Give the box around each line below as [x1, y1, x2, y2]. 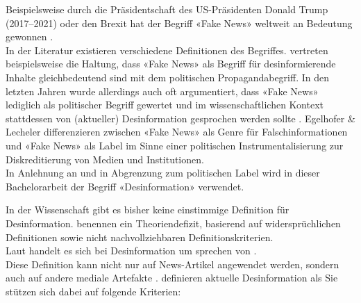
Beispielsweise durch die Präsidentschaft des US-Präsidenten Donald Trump [6, 2, 328, 16]
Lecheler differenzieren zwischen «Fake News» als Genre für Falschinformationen [6, 124, 348, 139]
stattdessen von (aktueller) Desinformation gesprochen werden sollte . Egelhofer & [6, 110, 355, 125]
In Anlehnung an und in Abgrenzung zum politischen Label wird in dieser [6, 165, 320, 180]
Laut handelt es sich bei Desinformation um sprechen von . [6, 243, 257, 258]
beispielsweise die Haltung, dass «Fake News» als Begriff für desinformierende [6, 56, 336, 71]
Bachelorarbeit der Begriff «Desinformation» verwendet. [6, 179, 244, 193]
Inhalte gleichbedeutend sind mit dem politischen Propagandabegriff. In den [6, 69, 329, 84]
